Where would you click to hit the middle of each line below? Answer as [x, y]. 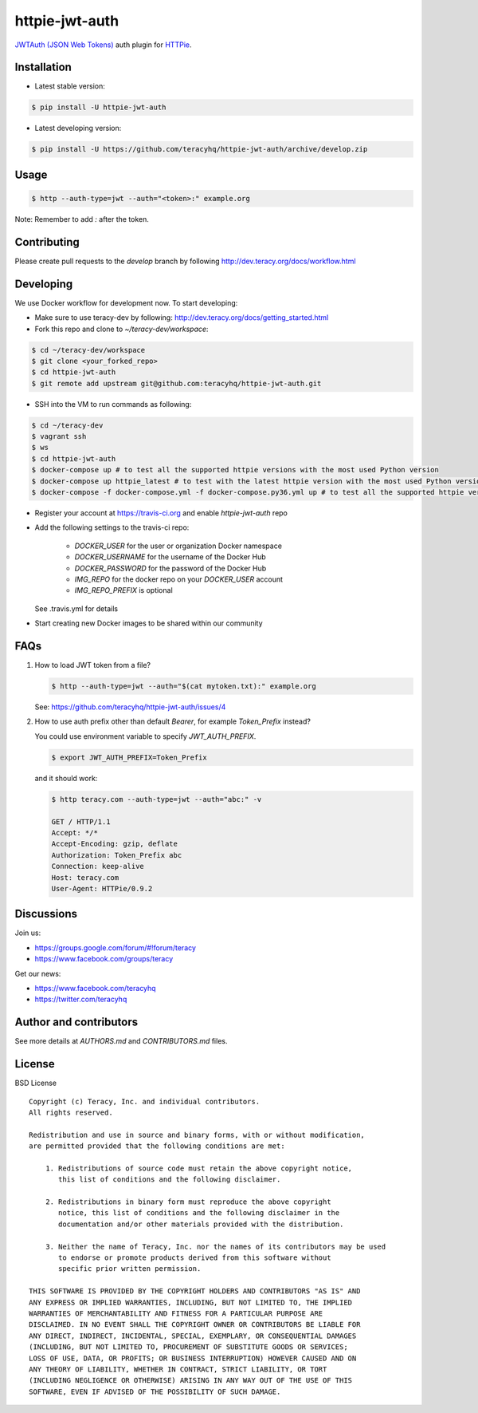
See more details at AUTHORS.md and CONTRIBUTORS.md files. [121, 1041]
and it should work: [66, 778]
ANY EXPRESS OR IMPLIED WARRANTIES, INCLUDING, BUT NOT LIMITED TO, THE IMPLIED [191, 1302]
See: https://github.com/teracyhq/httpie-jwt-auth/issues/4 [130, 707]
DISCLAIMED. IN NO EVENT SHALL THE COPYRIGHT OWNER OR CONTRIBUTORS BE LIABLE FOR [195, 1325]
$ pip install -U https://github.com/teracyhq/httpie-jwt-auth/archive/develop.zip [200, 149]
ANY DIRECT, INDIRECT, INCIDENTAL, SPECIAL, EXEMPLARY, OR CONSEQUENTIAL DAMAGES [193, 1336]
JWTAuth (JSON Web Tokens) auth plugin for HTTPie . [103, 45]
